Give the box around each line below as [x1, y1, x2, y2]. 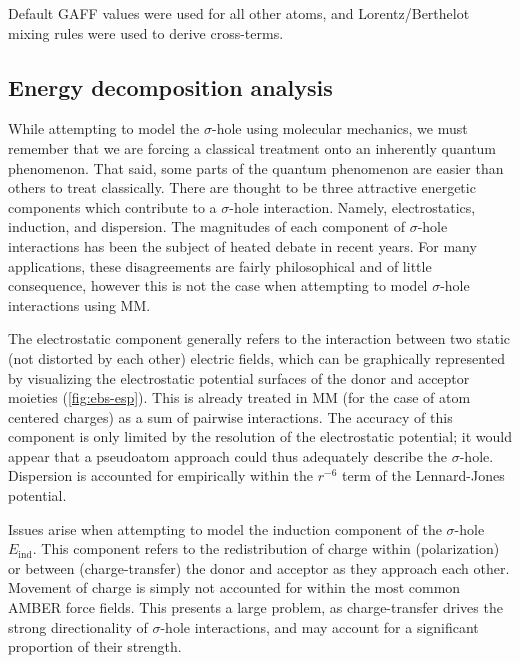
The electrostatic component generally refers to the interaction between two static [8, 328, 511, 349]
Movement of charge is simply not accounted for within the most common [8, 577, 461, 598]
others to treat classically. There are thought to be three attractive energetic [8, 177, 476, 198]
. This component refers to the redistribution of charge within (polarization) [32, 538, 500, 559]
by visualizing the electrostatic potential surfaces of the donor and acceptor [8, 367, 470, 388]
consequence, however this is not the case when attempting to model [8, 275, 428, 296]
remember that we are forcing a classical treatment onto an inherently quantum [8, 137, 497, 158]
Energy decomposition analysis [8, 71, 333, 102]
